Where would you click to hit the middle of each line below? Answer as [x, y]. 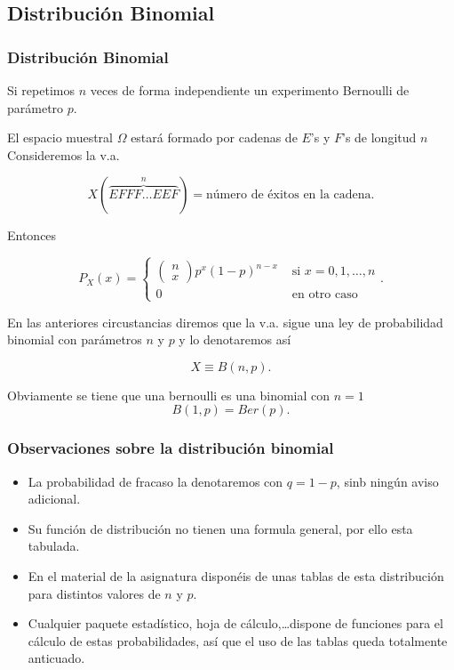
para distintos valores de [94, 593]
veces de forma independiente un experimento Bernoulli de [250, 90]
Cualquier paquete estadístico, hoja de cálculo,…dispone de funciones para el [235, 623]
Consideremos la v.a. [64, 154]
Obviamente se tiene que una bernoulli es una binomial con [169, 395]
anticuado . [56, 658]
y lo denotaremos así [235, 339]
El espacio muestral [60, 137]
